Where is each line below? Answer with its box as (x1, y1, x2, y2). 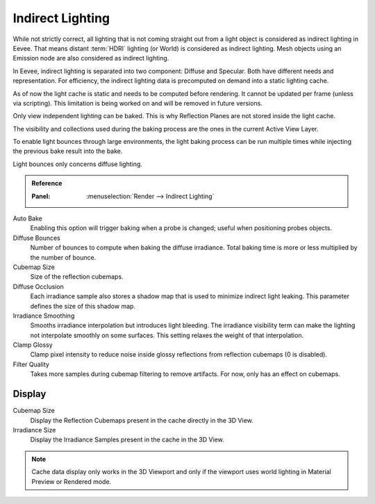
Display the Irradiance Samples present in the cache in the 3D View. (30, 435, 225, 444)
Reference (31, 179, 62, 188)
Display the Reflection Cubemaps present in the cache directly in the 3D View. (30, 416, 253, 424)
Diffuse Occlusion (12, 282, 64, 291)
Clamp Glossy (12, 341, 53, 349)
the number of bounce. (30, 253, 97, 261)
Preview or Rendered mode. (31, 477, 112, 486)
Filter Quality (12, 360, 50, 368)
